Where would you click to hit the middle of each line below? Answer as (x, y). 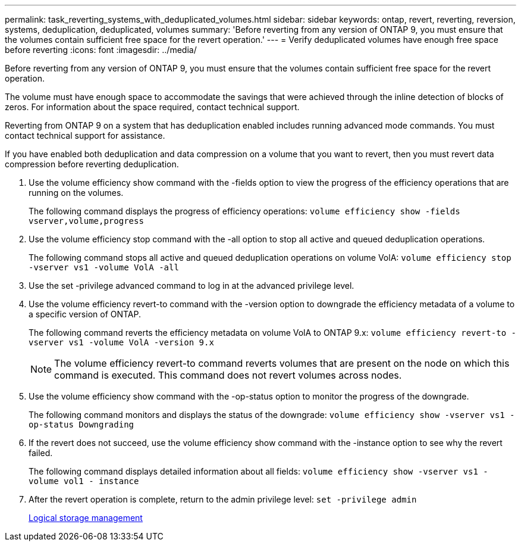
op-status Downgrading (81, 425)
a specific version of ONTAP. (85, 314)
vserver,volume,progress (86, 221)
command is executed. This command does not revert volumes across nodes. (228, 375)
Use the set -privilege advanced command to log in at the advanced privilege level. (192, 286)
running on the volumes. (76, 193)
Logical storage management (86, 518)
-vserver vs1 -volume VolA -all (104, 267)
